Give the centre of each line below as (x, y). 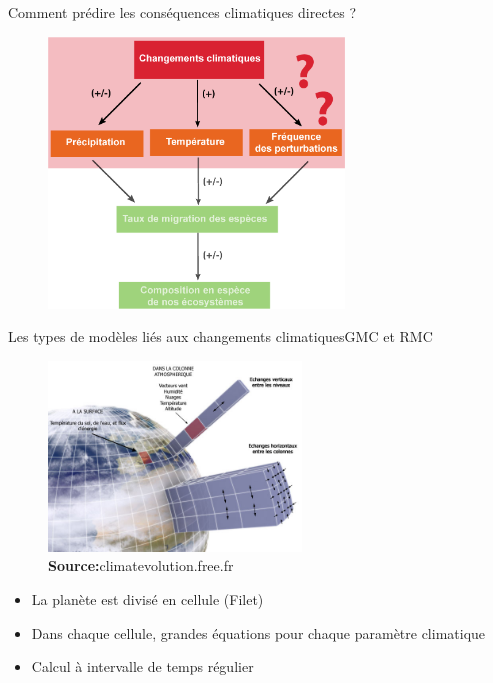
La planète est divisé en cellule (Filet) (147, 599)
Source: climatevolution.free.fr (141, 565)
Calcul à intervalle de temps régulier (142, 666)
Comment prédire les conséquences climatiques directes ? (182, 12)
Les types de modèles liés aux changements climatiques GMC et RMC (220, 336)
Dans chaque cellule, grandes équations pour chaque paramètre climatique (258, 632)
